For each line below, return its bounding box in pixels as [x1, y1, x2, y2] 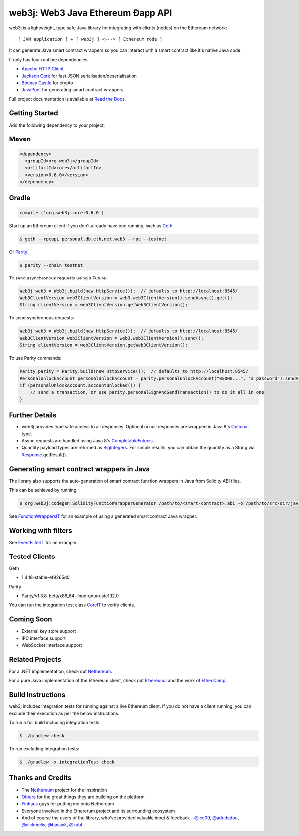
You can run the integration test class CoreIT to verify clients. [9, 602, 135, 608]
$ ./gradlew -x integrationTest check [19, 759, 115, 765]
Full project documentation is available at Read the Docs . [9, 96, 126, 102]
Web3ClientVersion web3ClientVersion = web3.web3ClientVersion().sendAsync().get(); [19, 295, 233, 301]
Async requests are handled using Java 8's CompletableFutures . [21, 437, 154, 443]
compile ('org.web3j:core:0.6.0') [19, 210, 104, 215]
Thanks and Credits [9, 774, 72, 782]
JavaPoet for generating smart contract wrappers [21, 87, 124, 93]
